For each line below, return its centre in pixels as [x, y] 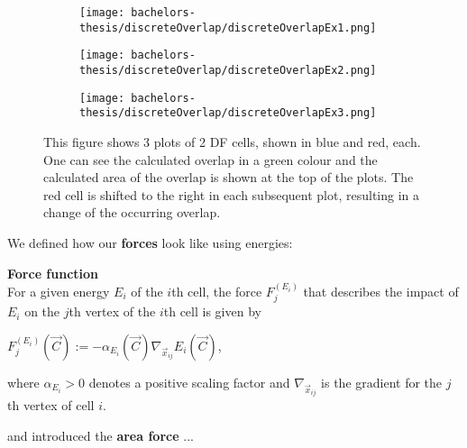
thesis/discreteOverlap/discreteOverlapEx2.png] [228, 70]
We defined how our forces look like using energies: [150, 242]
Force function [53, 273]
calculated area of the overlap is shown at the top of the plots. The [229, 177]
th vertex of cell [51, 405]
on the [42, 311]
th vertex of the [112, 311]
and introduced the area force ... [101, 435]
